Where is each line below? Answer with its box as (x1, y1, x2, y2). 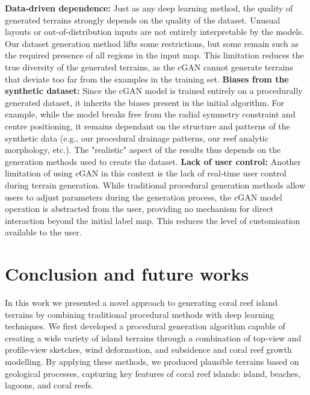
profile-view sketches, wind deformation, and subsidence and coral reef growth (5, 343, 292, 356)
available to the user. (5, 226, 82, 238)
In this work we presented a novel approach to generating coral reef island (5, 296, 278, 308)
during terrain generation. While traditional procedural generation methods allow (5, 178, 306, 191)
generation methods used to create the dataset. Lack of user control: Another (5, 155, 301, 167)
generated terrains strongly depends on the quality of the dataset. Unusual (5, 13, 281, 26)
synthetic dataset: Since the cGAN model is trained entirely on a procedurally (5, 84, 303, 97)
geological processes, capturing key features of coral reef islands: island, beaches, (5, 367, 301, 379)
